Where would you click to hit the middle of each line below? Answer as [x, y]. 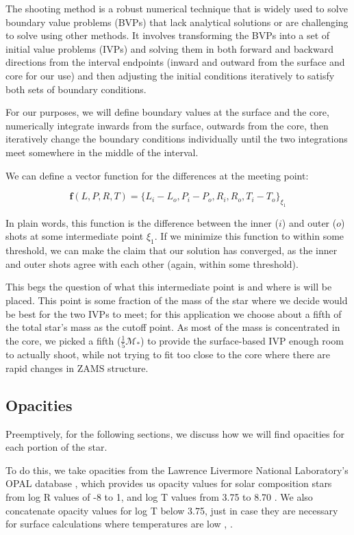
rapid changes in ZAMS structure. [77, 368]
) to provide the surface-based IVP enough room [242, 340]
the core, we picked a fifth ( [63, 340]
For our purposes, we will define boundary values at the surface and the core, [167, 112]
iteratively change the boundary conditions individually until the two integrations [177, 139]
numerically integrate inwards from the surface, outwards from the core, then [167, 125]
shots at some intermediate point [75, 236]
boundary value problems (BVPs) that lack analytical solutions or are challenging [177, 22]
